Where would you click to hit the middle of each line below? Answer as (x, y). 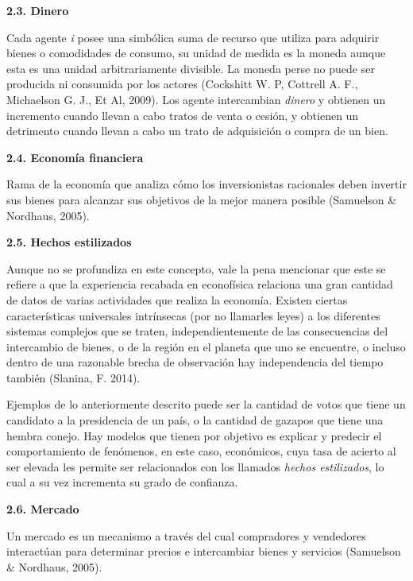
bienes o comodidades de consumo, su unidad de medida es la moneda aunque (196, 53)
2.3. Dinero (38, 10)
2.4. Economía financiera (75, 157)
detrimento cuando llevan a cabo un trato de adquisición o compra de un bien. (197, 131)
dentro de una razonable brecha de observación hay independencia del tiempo (195, 362)
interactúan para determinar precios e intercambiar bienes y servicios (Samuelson (204, 551)
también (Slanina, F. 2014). (73, 377)
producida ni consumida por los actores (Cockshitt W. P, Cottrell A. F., (182, 84)
